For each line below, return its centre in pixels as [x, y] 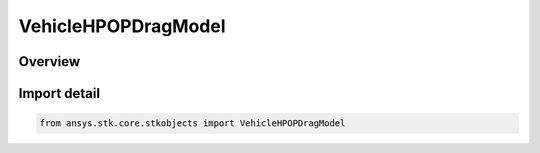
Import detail [59, 93]
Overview [49, 61]
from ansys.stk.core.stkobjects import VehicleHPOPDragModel [192, 123]
